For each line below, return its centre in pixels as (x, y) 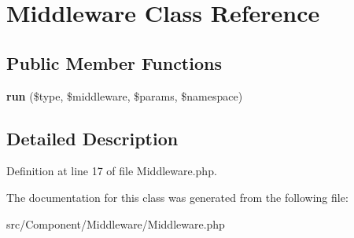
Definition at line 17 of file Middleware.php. (112, 171)
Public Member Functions (114, 62)
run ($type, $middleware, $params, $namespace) (125, 95)
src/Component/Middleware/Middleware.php (116, 223)
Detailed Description (92, 138)
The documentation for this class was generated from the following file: (177, 197)
